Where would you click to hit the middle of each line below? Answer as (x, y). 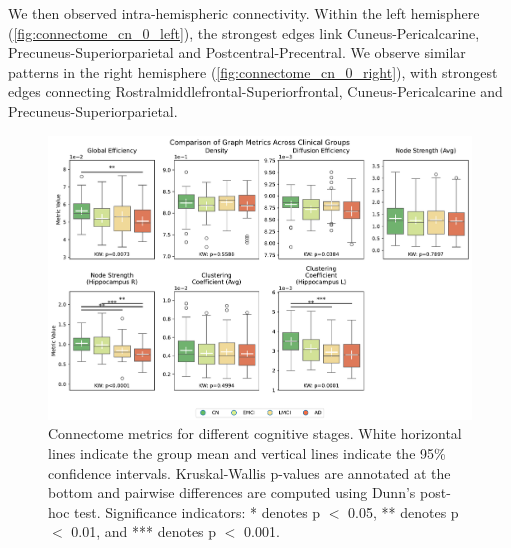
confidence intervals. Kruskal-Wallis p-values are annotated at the (249, 472)
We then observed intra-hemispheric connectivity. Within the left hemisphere (244, 13)
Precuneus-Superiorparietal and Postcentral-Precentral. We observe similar (237, 52)
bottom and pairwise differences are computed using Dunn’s (232, 492)
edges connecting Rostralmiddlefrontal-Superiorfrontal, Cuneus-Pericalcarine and (255, 91)
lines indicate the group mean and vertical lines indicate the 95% (247, 453)
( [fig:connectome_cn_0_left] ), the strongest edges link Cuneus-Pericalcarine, (244, 32)
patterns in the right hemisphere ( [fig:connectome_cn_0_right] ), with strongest (253, 71)
